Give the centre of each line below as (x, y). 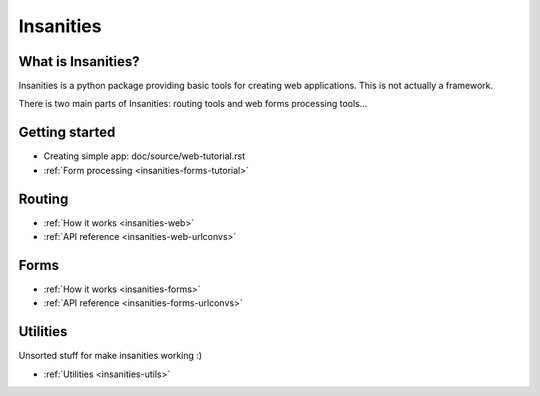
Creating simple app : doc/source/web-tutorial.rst (144, 156)
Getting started (67, 132)
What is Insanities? (79, 61)
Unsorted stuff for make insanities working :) (110, 356)
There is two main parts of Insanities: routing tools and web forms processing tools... (193, 104)
